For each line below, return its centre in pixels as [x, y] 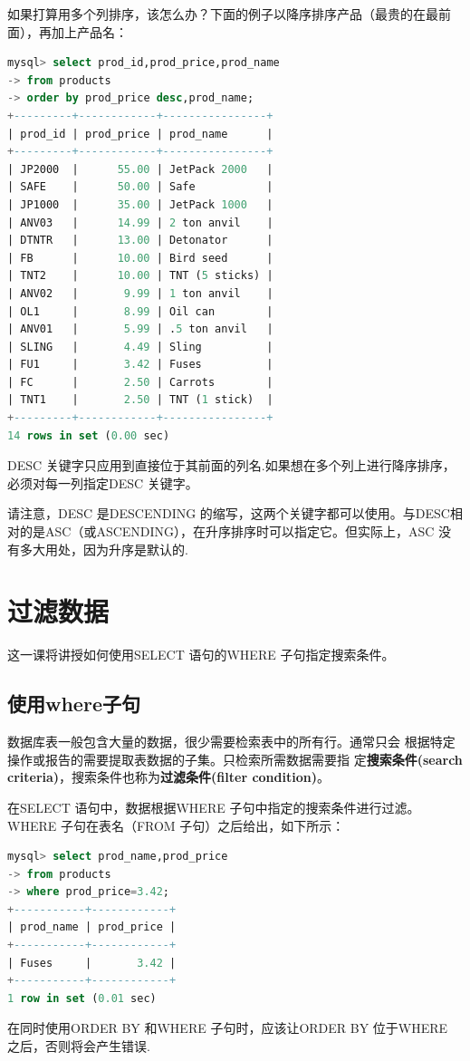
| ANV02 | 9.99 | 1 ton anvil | [140, 293]
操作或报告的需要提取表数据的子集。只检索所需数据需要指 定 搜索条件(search [235, 759]
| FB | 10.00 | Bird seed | [140, 258]
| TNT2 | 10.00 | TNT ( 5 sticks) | [140, 276]
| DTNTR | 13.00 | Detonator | [140, 241]
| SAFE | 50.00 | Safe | [140, 187]
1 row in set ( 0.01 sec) [82, 998]
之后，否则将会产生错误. [79, 1046]
